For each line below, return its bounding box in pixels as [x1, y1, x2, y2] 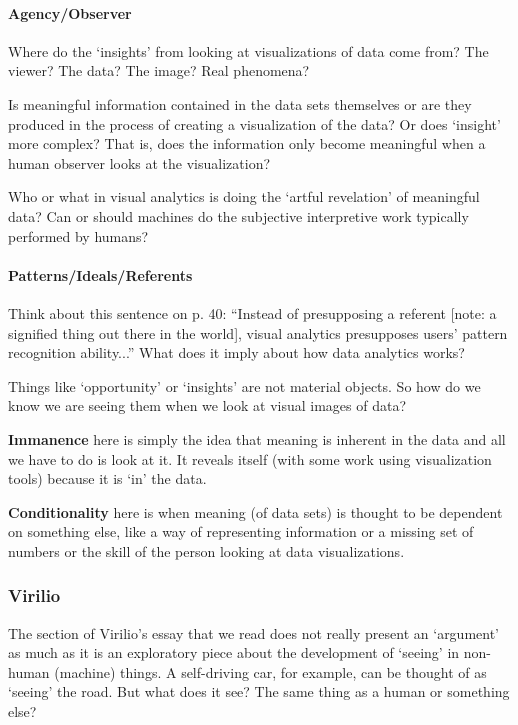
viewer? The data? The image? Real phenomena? [8, 60, 310, 81]
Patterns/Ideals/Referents [8, 264, 193, 285]
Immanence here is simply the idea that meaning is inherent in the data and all [8, 428, 506, 449]
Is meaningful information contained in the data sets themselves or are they [8, 93, 472, 114]
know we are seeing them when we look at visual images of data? [8, 395, 407, 416]
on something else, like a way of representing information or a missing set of [8, 521, 474, 542]
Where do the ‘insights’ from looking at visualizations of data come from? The [8, 40, 489, 61]
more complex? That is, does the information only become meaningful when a [8, 133, 486, 154]
